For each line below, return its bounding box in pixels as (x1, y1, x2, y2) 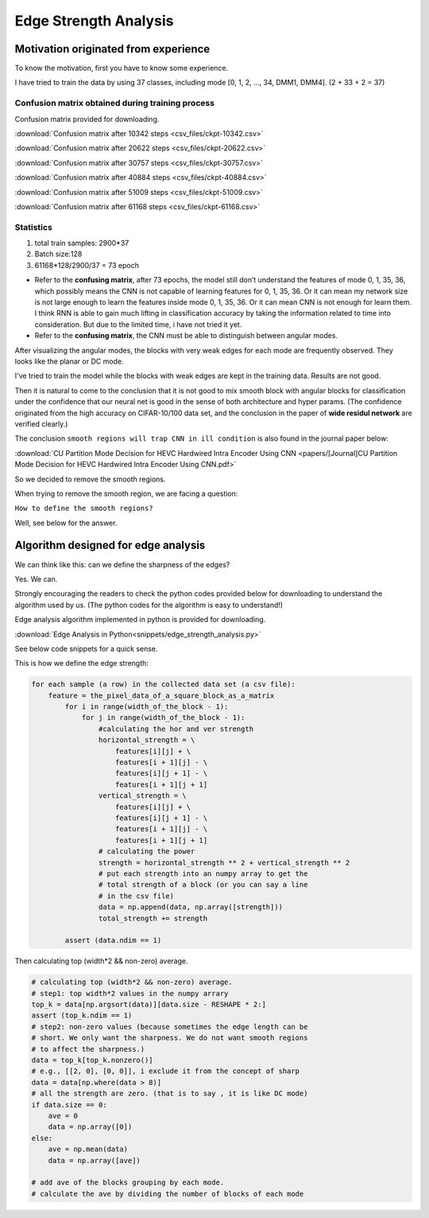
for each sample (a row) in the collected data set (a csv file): (31, 680, 296, 689)
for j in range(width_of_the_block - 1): (81, 713, 245, 722)
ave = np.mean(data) (48, 1145, 129, 1154)
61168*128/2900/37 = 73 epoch (34, 260, 139, 270)
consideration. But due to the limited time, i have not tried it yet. (34, 319, 242, 329)
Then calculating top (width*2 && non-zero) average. (14, 956, 188, 966)
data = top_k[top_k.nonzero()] (31, 1055, 154, 1064)
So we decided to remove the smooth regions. (14, 474, 166, 484)
